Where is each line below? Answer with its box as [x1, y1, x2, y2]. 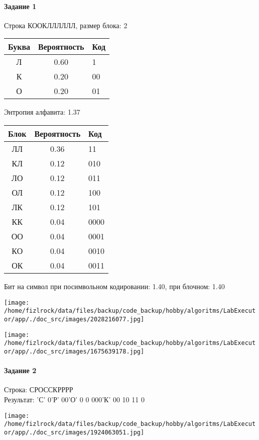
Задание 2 [4, 365, 37, 376]
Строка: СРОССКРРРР [4, 384, 73, 395]
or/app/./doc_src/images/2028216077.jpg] [4, 315, 145, 323]
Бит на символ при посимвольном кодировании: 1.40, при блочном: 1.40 [4, 281, 225, 291]
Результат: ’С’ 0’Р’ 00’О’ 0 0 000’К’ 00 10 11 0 [4, 394, 145, 404]
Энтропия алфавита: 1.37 [4, 107, 80, 117]
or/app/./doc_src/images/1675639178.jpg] [4, 347, 145, 355]
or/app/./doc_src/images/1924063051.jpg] [4, 428, 145, 436]
